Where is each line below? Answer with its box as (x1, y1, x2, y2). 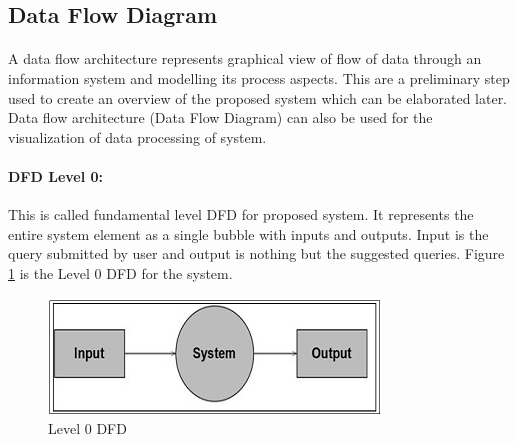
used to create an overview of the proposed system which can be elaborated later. (8, 87, 508, 108)
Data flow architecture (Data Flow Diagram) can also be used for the (8, 107, 433, 128)
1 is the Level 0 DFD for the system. (8, 262, 233, 283)
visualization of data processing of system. (8, 126, 267, 147)
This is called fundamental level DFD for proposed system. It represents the (8, 204, 474, 225)
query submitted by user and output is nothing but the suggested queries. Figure (8, 243, 505, 264)
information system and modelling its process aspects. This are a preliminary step (8, 67, 510, 88)
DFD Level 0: (8, 165, 104, 186)
